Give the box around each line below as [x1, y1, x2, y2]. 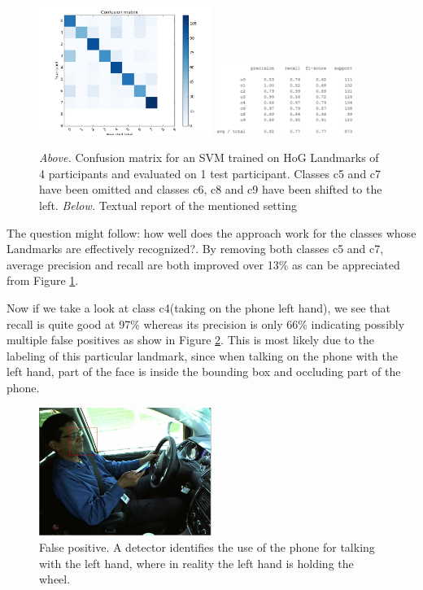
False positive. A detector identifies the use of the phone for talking [39, 539, 375, 556]
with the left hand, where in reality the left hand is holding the [39, 554, 354, 571]
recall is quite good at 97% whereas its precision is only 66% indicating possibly [7, 315, 405, 332]
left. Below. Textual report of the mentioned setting [39, 197, 297, 214]
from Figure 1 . [7, 272, 79, 289]
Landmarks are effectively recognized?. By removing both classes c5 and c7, [7, 240, 384, 257]
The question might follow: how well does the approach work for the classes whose [7, 224, 416, 241]
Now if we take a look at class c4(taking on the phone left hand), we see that [7, 299, 390, 317]
